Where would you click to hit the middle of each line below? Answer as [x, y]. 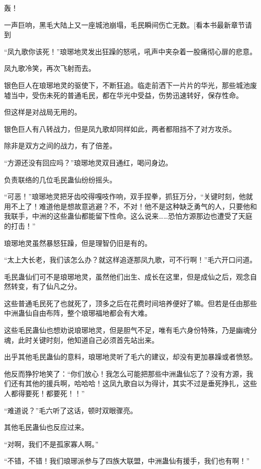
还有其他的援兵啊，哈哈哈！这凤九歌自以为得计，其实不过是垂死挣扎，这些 [134, 383]
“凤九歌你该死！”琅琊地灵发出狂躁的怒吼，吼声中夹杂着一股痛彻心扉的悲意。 [130, 51]
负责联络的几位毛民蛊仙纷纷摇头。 [60, 179]
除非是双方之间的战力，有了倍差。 [60, 146]
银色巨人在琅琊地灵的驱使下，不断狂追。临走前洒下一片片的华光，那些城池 [127, 85]
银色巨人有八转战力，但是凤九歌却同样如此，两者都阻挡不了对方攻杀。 [120, 128]
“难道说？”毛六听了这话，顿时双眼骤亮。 [71, 410]
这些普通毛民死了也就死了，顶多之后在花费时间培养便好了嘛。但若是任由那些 [130, 303]
